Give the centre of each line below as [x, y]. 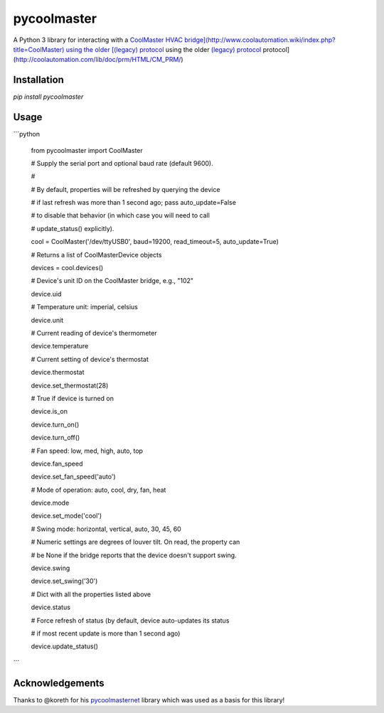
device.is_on [49, 412]
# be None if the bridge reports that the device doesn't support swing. [134, 555]
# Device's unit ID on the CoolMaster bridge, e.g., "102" [112, 281]
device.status [51, 607]
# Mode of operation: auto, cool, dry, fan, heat [98, 490]
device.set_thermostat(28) [70, 385]
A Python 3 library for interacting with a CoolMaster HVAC [98, 40]
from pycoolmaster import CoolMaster [87, 150]
